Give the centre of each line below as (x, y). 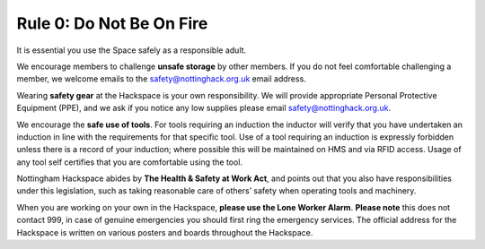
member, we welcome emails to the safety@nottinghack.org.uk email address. (162, 79)
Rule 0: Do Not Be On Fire (112, 23)
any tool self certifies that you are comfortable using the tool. (129, 162)
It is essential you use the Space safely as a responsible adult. (132, 50)
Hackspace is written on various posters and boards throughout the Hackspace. (165, 232)
